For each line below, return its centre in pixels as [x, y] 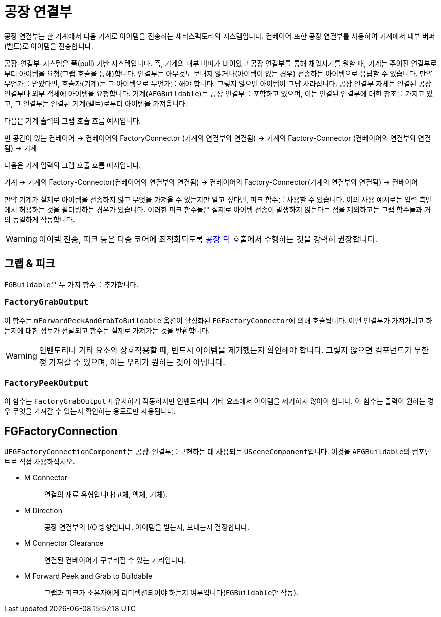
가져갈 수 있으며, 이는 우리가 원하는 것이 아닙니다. [137, 363]
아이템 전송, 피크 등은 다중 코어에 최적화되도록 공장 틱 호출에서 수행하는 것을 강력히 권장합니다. [208, 239]
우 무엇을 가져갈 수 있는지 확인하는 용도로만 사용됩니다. [90, 411]
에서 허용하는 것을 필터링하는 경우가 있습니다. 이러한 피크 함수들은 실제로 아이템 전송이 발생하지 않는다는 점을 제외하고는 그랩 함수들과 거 [217, 209]
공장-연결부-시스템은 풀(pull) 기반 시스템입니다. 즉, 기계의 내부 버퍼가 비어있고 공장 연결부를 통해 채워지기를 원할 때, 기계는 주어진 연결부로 [220, 63]
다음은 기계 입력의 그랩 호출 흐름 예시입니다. [73, 165]
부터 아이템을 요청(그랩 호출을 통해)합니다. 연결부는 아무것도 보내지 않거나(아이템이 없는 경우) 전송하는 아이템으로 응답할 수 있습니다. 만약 [218, 73]
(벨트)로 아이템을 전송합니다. [49, 46]
